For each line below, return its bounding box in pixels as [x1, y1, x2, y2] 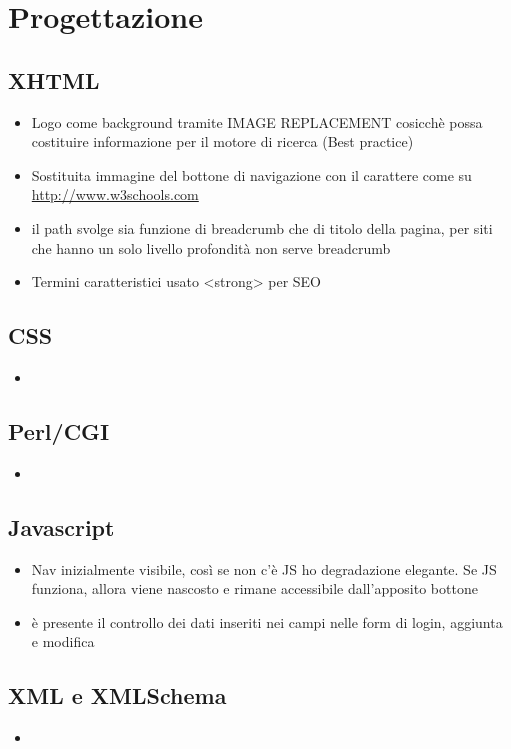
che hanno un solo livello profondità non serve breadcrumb [31, 237, 391, 258]
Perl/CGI [8, 415, 110, 446]
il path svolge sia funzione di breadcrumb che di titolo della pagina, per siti [31, 217, 493, 238]
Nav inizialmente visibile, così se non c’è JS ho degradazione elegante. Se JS [31, 558, 497, 579]
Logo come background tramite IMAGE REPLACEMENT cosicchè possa [31, 111, 483, 132]
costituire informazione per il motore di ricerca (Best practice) [31, 131, 414, 152]
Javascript [8, 511, 115, 542]
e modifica [31, 631, 95, 652]
